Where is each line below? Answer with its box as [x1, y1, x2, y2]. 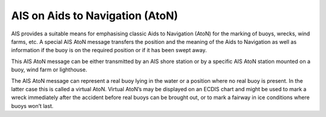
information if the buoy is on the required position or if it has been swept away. [11, 47, 207, 54]
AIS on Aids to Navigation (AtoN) [11, 9, 178, 22]
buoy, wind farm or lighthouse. [11, 66, 88, 73]
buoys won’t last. [11, 102, 54, 109]
